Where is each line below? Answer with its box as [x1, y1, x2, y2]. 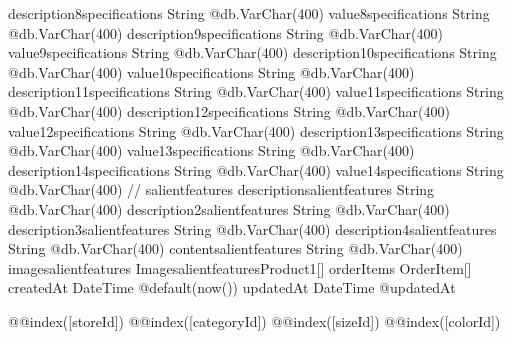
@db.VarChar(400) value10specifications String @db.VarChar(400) [8, 61, 415, 82]
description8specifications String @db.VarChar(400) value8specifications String [8, 3, 490, 23]
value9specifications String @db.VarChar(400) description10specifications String [8, 42, 497, 63]
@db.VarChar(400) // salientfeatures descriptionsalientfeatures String [8, 179, 435, 200]
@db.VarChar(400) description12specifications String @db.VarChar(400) [8, 100, 450, 121]
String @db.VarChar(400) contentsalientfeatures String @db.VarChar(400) [8, 238, 463, 259]
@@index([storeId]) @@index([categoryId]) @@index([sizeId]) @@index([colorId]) [8, 310, 501, 331]
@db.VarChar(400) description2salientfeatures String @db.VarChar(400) [8, 198, 450, 219]
